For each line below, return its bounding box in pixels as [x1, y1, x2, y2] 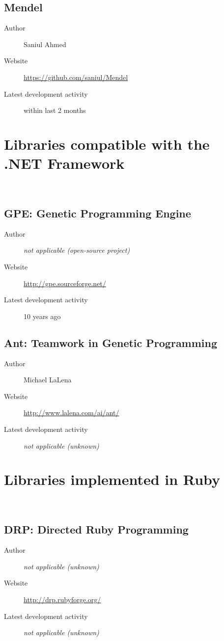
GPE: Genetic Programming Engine [4, 206, 191, 221]
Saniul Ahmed [24, 39, 66, 49]
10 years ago [24, 311, 61, 321]
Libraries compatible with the [4, 134, 210, 154]
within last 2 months [24, 105, 86, 115]
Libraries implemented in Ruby [4, 469, 221, 489]
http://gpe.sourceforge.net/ [24, 278, 106, 288]
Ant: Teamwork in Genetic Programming [4, 335, 218, 350]
